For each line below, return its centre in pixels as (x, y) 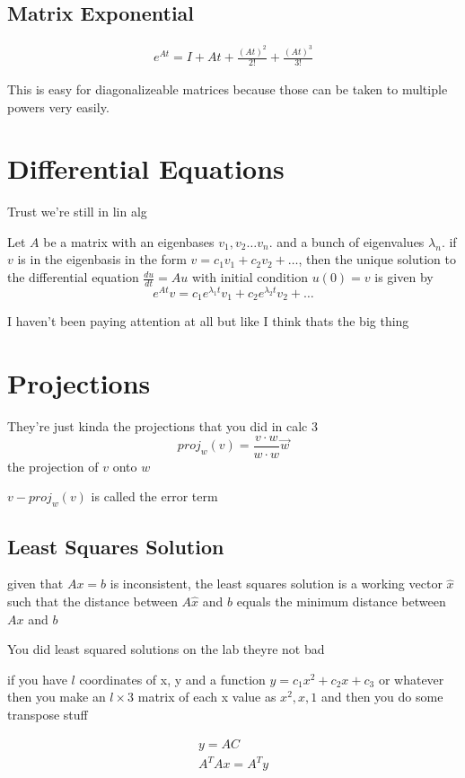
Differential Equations (146, 168)
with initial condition (250, 277)
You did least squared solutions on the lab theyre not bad (166, 649)
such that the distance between (92, 601)
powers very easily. (58, 106)
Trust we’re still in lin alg (77, 212)
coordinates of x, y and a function (172, 679)
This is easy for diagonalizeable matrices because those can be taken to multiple (228, 88)
